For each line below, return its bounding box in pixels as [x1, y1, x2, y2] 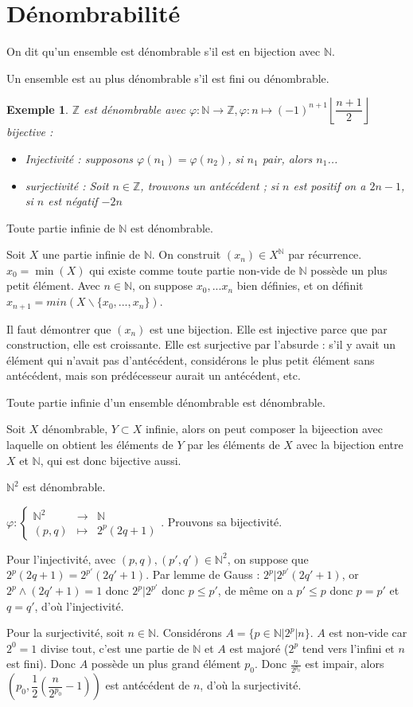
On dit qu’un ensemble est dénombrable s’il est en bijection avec [6, 43, 321, 60]
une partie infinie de [42, 246, 141, 263]
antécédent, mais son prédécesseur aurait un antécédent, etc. [6, 367, 301, 384]
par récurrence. [288, 246, 362, 263]
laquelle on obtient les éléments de [6, 436, 173, 453]
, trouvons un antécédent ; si [140, 177, 279, 193]
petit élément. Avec [6, 277, 100, 294]
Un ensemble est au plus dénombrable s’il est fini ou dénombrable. [6, 69, 329, 86]
